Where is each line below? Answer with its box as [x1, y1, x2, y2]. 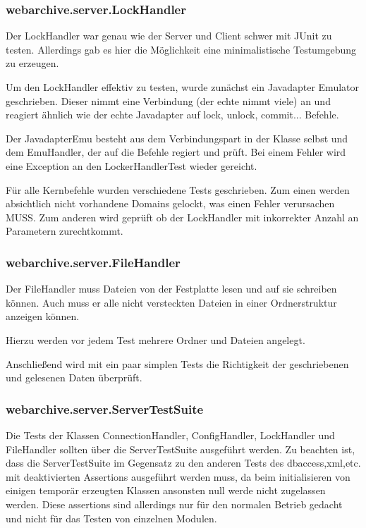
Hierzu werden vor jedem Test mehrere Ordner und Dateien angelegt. [6, 332, 305, 347]
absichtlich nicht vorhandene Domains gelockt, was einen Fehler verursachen [6, 196, 335, 211]
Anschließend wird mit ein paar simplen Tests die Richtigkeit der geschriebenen [6, 356, 349, 371]
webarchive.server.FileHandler [6, 253, 181, 271]
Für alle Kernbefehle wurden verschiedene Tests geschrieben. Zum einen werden [6, 182, 350, 197]
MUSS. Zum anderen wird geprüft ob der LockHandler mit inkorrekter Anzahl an [6, 209, 359, 224]
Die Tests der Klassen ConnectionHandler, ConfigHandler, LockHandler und [6, 427, 335, 442]
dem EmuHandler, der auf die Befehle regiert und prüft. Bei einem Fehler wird [6, 145, 346, 159]
